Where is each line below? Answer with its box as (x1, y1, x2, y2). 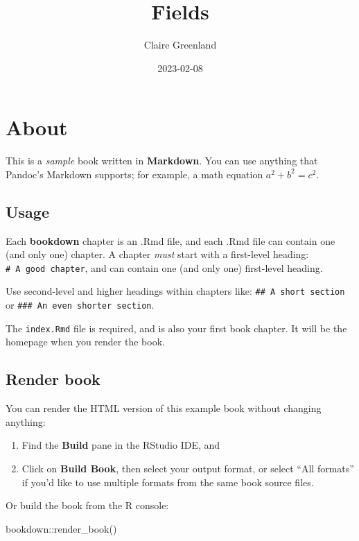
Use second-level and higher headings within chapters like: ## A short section (6, 284, 345, 298)
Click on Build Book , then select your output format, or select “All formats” (21, 461, 354, 476)
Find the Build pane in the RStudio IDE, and (21, 438, 220, 452)
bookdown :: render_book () (6, 521, 117, 535)
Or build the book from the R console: (6, 498, 169, 513)
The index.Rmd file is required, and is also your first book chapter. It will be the (6, 320, 347, 335)
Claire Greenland (143, 37, 217, 52)
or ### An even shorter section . (6, 298, 155, 312)
